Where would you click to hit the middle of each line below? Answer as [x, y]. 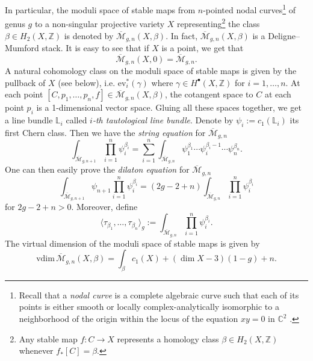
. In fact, [182, 35]
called [76, 120]
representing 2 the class [218, 23]
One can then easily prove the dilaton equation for [97, 169]
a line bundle [29, 120]
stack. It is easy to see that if [95, 47]
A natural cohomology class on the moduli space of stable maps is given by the [151, 71]
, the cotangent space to [209, 94]
